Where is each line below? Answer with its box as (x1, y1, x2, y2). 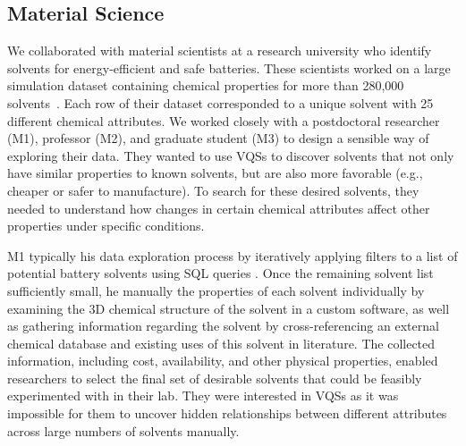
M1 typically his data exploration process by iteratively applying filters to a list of (7, 246, 458, 265)
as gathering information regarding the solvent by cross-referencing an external (7, 316, 439, 335)
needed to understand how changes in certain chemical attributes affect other (7, 198, 430, 217)
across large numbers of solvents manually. (7, 421, 240, 440)
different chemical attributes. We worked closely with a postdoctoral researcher (7, 111, 440, 130)
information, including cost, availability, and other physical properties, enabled (7, 351, 438, 370)
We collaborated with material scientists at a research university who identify (7, 41, 432, 60)
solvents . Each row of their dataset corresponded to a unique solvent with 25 (7, 93, 434, 112)
